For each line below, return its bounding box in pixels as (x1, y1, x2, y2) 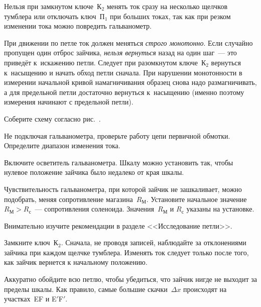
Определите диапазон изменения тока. (4, 140, 120, 151)
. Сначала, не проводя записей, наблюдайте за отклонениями (61, 237, 246, 248)
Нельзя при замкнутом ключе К (4, 1, 102, 11)
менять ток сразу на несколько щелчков (106, 1, 228, 11)
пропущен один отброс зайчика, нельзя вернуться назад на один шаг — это (4, 47, 237, 58)
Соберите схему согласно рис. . (4, 113, 101, 124)
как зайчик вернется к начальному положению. (4, 257, 148, 267)
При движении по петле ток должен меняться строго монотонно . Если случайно (4, 37, 253, 48)
